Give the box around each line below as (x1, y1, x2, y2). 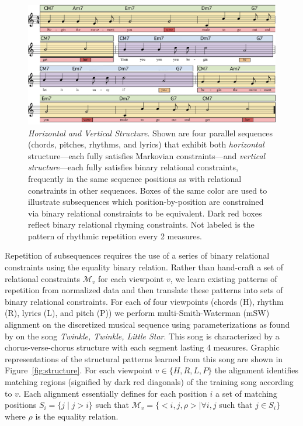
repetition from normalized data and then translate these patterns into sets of (5, 284, 283, 296)
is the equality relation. (35, 410, 119, 422)
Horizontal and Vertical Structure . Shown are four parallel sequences (28, 126, 273, 139)
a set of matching (215, 387, 277, 399)
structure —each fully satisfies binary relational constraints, (28, 161, 238, 173)
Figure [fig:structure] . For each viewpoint (5, 364, 153, 376)
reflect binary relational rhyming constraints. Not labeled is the (28, 218, 255, 231)
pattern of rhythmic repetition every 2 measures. (28, 229, 202, 242)
